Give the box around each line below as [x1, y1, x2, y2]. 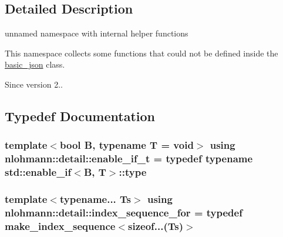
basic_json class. [5, 58, 65, 71]
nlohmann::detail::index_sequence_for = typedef [5, 205, 242, 219]
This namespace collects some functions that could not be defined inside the [5, 46, 278, 59]
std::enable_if [5, 165, 72, 179]
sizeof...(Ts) [128, 218, 184, 233]
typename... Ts [59, 191, 132, 206]
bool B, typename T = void [59, 138, 194, 152]
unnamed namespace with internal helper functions [5, 27, 188, 39]
